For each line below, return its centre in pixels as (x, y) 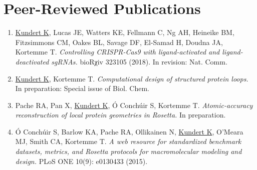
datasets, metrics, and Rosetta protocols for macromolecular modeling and (128, 151)
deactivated (32, 61)
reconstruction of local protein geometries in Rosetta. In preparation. (120, 115)
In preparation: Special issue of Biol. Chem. (82, 88)
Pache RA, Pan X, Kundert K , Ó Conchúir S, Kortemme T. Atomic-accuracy (134, 105)
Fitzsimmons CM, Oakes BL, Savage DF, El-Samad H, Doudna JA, (119, 42)
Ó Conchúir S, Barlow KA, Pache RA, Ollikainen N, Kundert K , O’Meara (129, 131)
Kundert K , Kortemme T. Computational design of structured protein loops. (132, 78)
